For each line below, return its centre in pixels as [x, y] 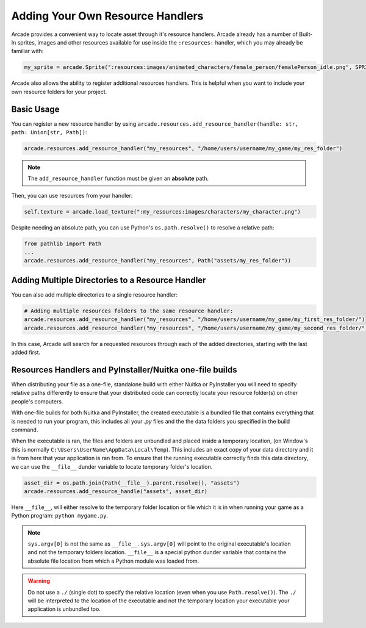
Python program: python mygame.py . [60, 516]
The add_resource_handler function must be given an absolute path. [118, 179]
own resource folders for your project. [59, 92]
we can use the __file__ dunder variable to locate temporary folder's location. [112, 466]
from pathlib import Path [63, 244]
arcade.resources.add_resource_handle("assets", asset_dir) [116, 491]
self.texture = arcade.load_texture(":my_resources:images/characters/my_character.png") [163, 211]
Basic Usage [35, 109]
